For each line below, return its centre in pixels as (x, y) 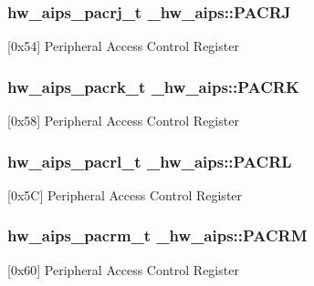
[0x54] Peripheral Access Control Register (123, 46)
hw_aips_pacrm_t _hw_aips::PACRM (157, 235)
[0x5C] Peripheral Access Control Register (125, 194)
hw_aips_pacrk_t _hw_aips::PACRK (153, 86)
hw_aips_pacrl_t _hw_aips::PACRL (150, 161)
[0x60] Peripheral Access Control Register (123, 269)
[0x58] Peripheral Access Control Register (123, 121)
